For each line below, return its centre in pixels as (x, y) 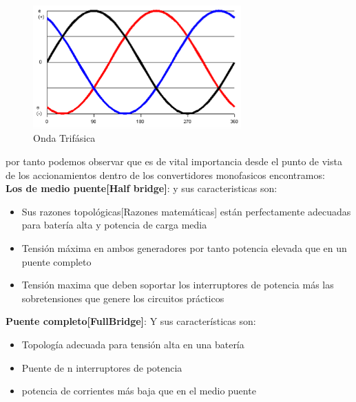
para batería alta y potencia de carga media (114, 225)
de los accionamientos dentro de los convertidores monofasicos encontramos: (165, 174)
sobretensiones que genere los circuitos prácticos (123, 298)
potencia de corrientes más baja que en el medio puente (139, 391)
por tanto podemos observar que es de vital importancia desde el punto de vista (174, 161)
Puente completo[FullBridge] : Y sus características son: (131, 321)
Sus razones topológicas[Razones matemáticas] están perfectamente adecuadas (186, 211)
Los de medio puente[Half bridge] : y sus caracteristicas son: (142, 188)
